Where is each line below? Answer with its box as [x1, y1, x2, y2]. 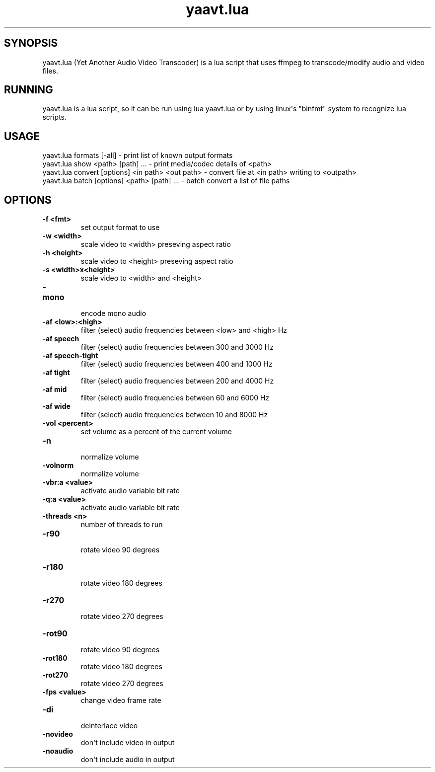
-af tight [42, 368, 70, 377]
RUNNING [4, 83, 53, 96]
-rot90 [42, 628, 68, 639]
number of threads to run [80, 520, 163, 529]
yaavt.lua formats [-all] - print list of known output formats [42, 151, 233, 160]
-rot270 [42, 671, 69, 680]
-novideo [42, 730, 73, 739]
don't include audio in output [80, 755, 175, 764]
